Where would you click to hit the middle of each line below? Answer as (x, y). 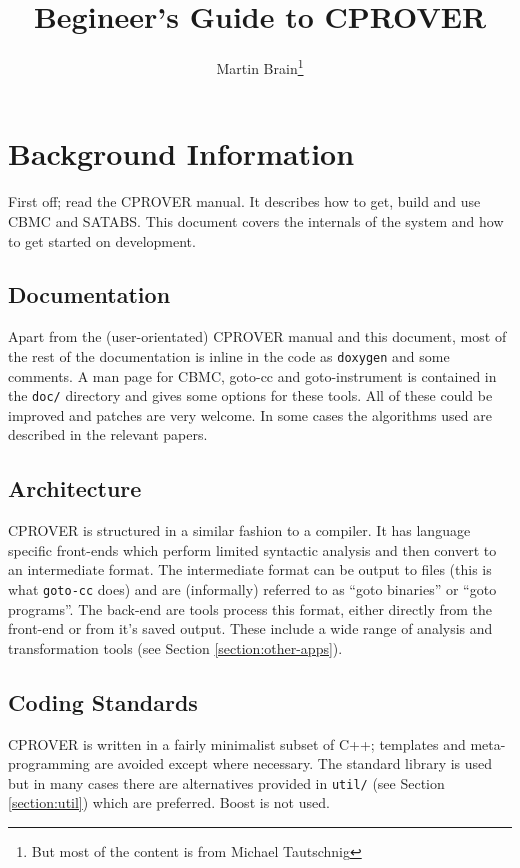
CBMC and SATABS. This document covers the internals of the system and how (256, 220)
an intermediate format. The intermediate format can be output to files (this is (250, 569)
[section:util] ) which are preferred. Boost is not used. (169, 802)
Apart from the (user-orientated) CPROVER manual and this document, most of (257, 336)
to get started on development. (102, 240)
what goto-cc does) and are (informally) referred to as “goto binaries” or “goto (252, 588)
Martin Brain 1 (260, 66)
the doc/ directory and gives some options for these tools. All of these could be (250, 395)
